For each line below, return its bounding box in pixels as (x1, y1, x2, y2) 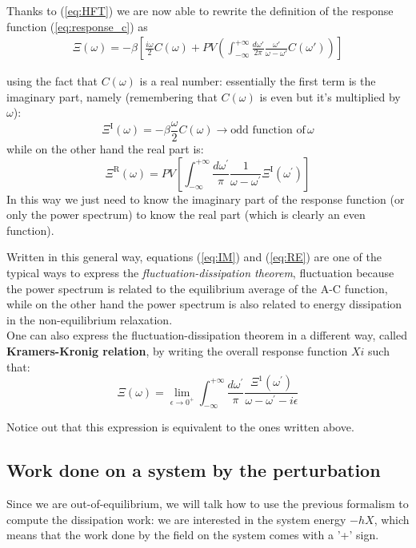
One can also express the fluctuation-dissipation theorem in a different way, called (6, 327, 407, 343)
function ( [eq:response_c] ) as (6, 18, 148, 34)
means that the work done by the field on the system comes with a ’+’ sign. (6, 526, 379, 543)
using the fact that (6, 73, 98, 89)
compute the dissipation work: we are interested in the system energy (6, 510, 346, 527)
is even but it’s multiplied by (259, 88, 401, 105)
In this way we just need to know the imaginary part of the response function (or (6, 190, 405, 207)
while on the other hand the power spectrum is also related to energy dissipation (6, 296, 402, 312)
